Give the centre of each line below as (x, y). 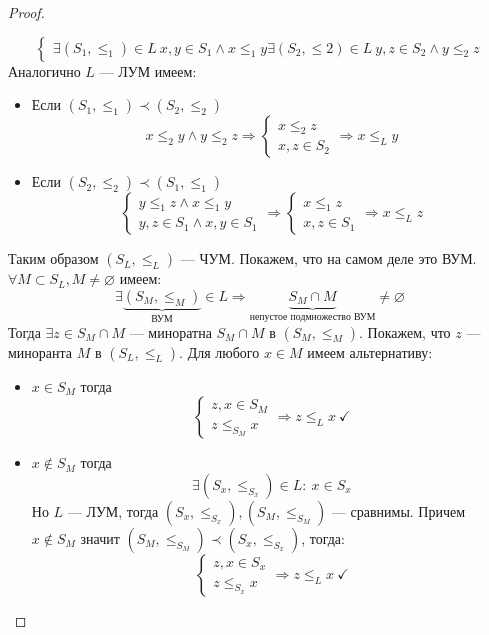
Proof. (26, 12)
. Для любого (219, 351)
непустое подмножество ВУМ (312, 317)
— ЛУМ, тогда (113, 510)
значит (100, 537)
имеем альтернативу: (370, 351)
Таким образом (53, 258)
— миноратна (170, 331)
